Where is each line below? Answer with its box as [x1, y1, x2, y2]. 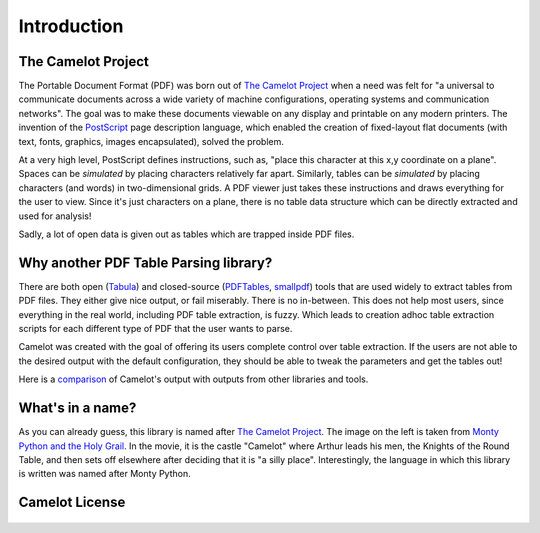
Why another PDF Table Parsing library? [18, 254, 273, 271]
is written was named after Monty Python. [18, 468, 192, 480]
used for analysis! [18, 210, 92, 222]
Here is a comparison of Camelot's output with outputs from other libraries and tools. [18, 373, 369, 385]
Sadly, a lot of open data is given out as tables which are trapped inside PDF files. [18, 228, 355, 240]
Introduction [18, 15, 124, 37]
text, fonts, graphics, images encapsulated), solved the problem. [18, 135, 284, 147]
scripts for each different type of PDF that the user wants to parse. [18, 323, 293, 335]
